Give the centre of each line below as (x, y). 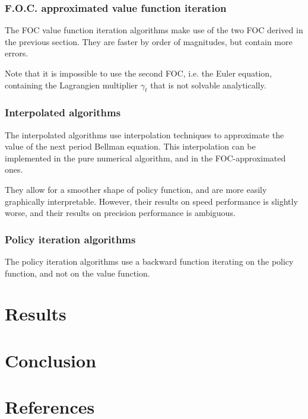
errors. (17, 53)
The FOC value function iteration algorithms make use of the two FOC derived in (154, 30)
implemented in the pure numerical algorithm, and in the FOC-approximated (145, 158)
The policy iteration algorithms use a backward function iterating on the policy (149, 261)
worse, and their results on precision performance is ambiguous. (120, 213)
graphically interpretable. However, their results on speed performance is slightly (151, 201)
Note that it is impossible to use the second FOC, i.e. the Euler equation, (138, 73)
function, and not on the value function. (77, 273)
